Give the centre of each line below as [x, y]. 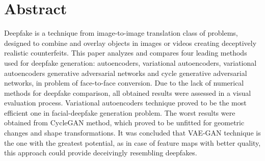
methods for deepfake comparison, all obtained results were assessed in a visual [128, 92]
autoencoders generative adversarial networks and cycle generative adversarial [126, 73]
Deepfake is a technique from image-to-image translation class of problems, [121, 33]
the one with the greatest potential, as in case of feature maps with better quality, [132, 142]
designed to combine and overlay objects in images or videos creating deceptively [130, 43]
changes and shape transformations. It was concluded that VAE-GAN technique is [132, 133]
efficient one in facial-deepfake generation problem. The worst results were [120, 112]
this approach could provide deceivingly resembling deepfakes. [101, 153]
